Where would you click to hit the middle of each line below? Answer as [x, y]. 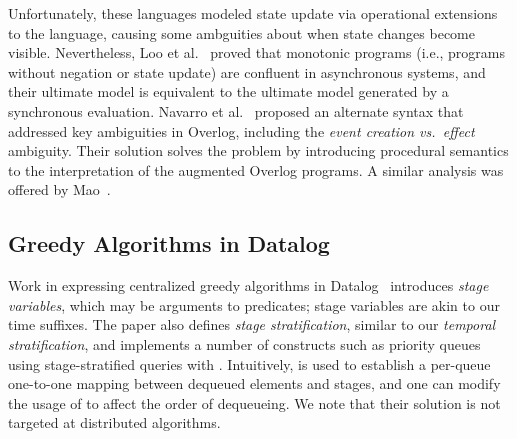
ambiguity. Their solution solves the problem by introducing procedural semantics [258, 150]
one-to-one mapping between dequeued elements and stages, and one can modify [254, 383]
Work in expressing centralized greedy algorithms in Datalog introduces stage [248, 285]
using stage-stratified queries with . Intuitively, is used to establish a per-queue [249, 363]
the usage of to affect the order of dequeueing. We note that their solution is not [254, 402]
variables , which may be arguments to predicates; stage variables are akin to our [254, 304]
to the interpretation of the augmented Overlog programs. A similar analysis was [256, 169]
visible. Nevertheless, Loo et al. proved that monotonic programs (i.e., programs [257, 52]
